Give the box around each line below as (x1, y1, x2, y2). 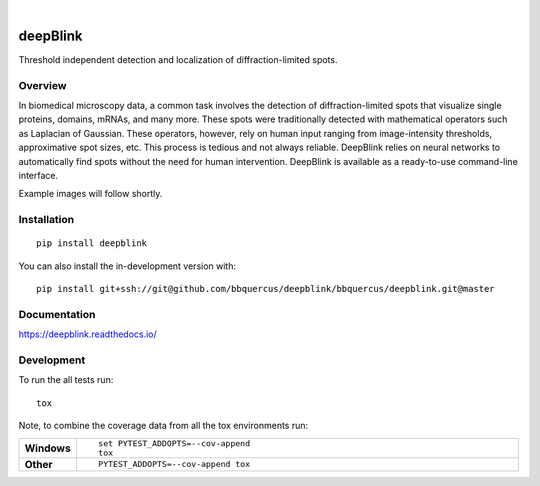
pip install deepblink (36, 238, 148, 249)
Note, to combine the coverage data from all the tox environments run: (18, 420, 309, 432)
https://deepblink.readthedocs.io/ (18, 328, 157, 340)
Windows (24, 441, 71, 455)
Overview (18, 78, 67, 92)
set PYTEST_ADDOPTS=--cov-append (98, 438, 250, 449)
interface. (18, 170, 59, 181)
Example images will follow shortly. (18, 188, 163, 200)
